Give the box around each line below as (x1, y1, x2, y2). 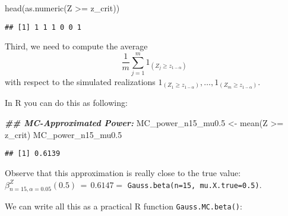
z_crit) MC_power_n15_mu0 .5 (5, 128, 122, 140)
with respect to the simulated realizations (5, 75, 156, 87)
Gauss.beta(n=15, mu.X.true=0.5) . (127, 178, 262, 190)
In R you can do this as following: (5, 96, 128, 109)
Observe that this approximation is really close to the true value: (5, 166, 241, 179)
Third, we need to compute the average (5, 40, 148, 52)
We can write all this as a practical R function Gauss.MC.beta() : (5, 200, 242, 212)
